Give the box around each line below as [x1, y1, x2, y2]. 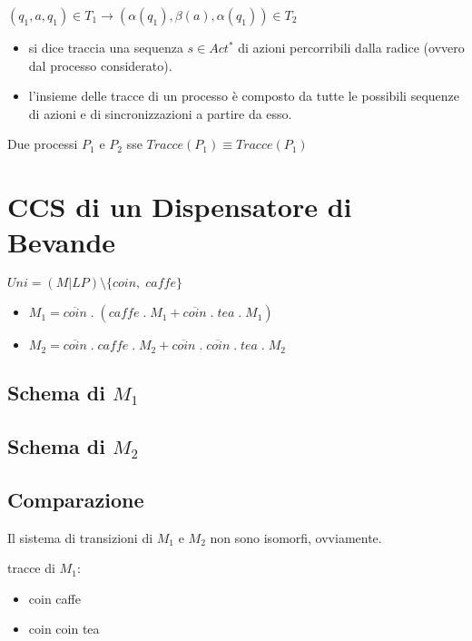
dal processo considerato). [28, 55, 172, 74]
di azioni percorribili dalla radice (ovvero [238, 38, 465, 56]
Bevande [7, 223, 116, 261]
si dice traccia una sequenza [28, 38, 183, 56]
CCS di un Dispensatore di [7, 188, 352, 225]
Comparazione [7, 485, 144, 513]
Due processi [7, 134, 78, 153]
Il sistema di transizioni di [7, 528, 153, 547]
